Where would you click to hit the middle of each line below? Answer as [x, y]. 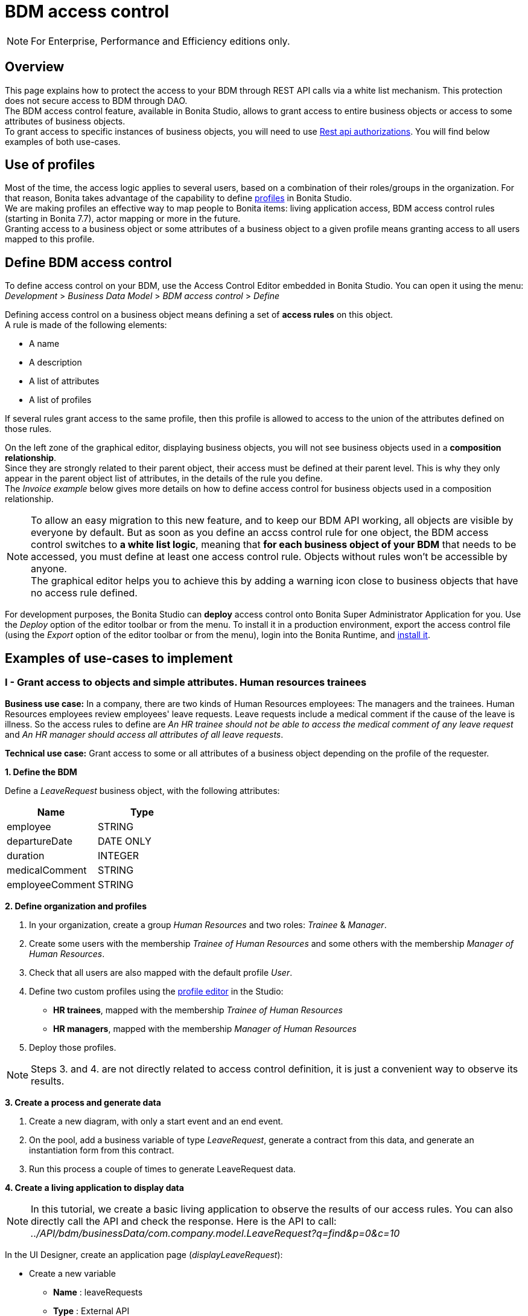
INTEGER [118, 855]
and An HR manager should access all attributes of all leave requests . [144, 734]
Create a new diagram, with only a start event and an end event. [156, 1121]
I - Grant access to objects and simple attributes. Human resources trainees [186, 682]
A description [56, 363]
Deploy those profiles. [73, 1047]
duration [26, 855]
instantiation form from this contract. [102, 1150]
